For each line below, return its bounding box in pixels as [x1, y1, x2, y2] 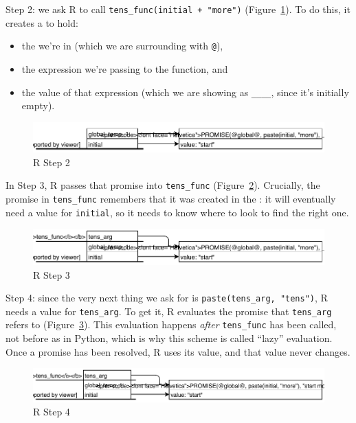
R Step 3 [33, 267, 70, 282]
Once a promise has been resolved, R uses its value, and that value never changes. [5, 344, 351, 358]
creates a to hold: [5, 15, 78, 30]
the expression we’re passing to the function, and [21, 61, 228, 76]
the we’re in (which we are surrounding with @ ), [21, 38, 223, 53]
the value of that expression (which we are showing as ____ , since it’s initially [21, 84, 349, 99]
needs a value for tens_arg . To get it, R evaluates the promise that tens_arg [5, 304, 332, 318]
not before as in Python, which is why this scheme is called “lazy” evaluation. [5, 331, 333, 345]
